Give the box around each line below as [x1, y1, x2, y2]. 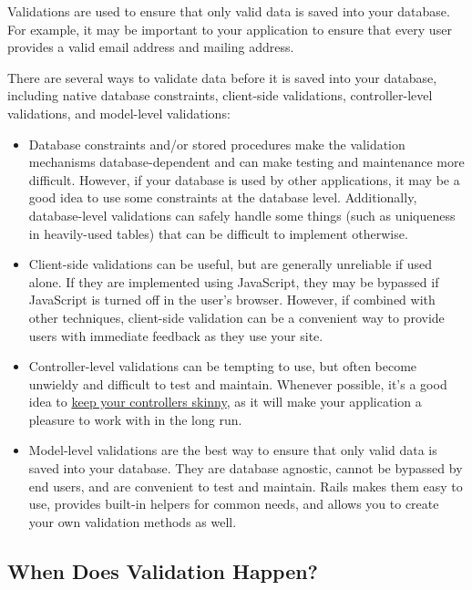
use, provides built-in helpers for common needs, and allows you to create [28, 494, 439, 513]
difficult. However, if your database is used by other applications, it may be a [28, 170, 460, 189]
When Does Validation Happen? [7, 556, 319, 585]
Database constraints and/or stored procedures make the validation [28, 134, 405, 153]
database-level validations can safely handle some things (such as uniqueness [28, 205, 456, 224]
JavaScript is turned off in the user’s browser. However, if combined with [28, 290, 436, 309]
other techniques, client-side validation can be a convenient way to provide [28, 307, 445, 326]
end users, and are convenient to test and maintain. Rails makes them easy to [28, 476, 463, 495]
